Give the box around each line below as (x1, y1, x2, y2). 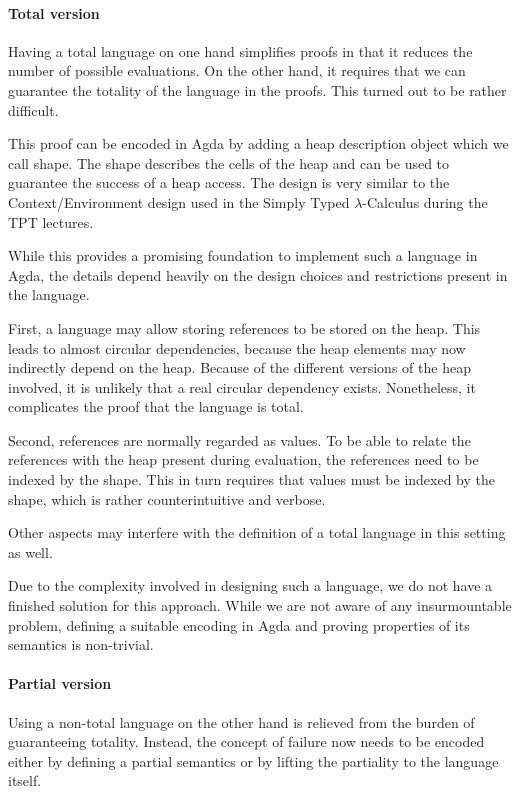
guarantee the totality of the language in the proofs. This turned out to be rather (8, 79, 507, 100)
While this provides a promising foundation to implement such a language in (8, 245, 478, 266)
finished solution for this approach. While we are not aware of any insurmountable (8, 595, 512, 616)
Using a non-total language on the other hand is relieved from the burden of (8, 711, 475, 732)
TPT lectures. (8, 211, 94, 232)
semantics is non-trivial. (8, 634, 154, 655)
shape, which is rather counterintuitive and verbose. (8, 488, 326, 509)
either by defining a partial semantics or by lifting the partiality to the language (8, 750, 499, 771)
